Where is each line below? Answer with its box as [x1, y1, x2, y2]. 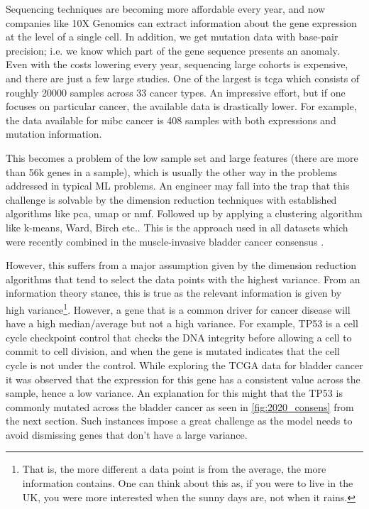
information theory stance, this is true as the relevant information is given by [6, 285, 342, 300]
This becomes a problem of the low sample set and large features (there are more [6, 150, 358, 165]
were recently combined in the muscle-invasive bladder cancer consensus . [6, 234, 324, 248]
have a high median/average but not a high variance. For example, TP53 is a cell [6, 316, 358, 331]
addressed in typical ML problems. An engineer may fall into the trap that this [6, 178, 350, 193]
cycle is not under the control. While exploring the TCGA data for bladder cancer [6, 357, 363, 372]
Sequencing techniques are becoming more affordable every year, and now [6, 1, 326, 16]
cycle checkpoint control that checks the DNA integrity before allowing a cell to [6, 329, 352, 344]
